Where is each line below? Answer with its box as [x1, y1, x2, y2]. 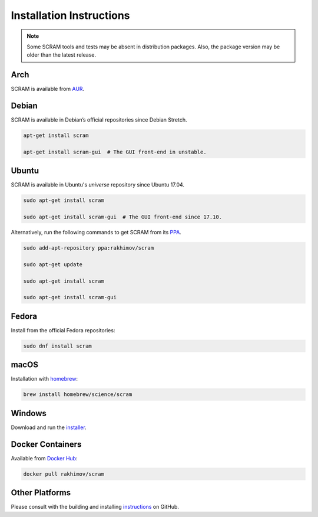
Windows [11, 408, 47, 418]
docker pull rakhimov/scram [23, 470, 104, 477]
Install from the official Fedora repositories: [11, 326, 115, 333]
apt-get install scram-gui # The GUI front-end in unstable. [23, 148, 207, 155]
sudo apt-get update [23, 261, 82, 268]
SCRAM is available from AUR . [11, 86, 85, 93]
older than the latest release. [26, 51, 97, 58]
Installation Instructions [11, 9, 130, 22]
